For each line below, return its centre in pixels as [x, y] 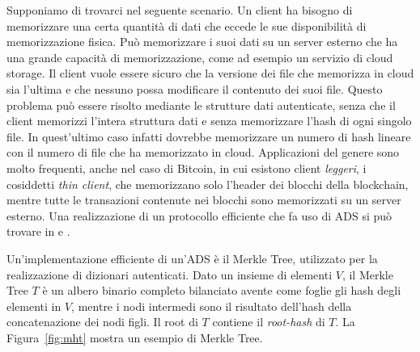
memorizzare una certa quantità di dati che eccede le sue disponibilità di [187, 25]
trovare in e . [38, 231]
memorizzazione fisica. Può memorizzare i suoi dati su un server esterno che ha [202, 42]
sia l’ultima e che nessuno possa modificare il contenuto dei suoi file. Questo [195, 88]
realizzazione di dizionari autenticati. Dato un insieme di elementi [170, 274]
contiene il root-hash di [269, 322]
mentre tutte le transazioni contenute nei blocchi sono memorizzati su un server [204, 200]
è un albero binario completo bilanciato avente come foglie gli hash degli [222, 290]
